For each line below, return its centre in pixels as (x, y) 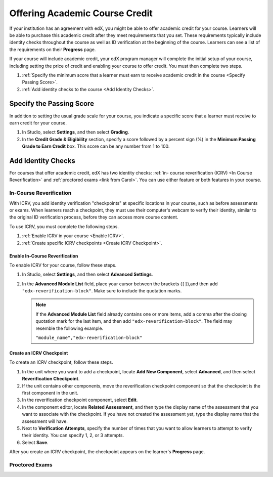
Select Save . (35, 442)
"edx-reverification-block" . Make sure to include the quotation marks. (102, 291)
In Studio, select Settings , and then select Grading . (76, 132)
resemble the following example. (70, 328)
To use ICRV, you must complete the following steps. (64, 226)
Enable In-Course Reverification (44, 256)
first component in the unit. (50, 393)
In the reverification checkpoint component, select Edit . (80, 400)
